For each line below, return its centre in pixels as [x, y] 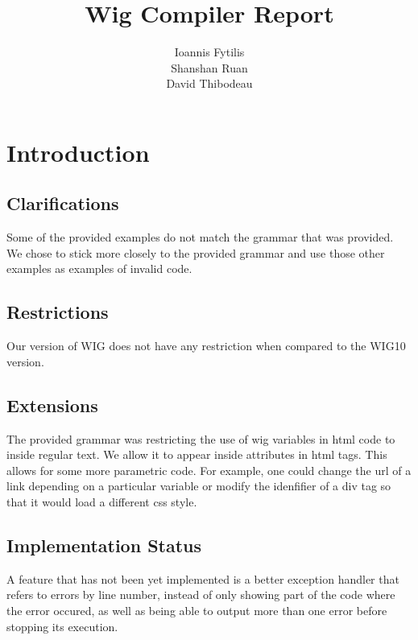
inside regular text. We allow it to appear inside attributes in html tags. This [197, 454]
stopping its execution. [62, 626]
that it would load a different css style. [102, 502]
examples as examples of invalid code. [99, 268]
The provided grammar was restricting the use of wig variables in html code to [201, 438]
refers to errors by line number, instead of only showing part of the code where [201, 595]
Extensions [52, 405]
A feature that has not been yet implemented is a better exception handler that [203, 578]
